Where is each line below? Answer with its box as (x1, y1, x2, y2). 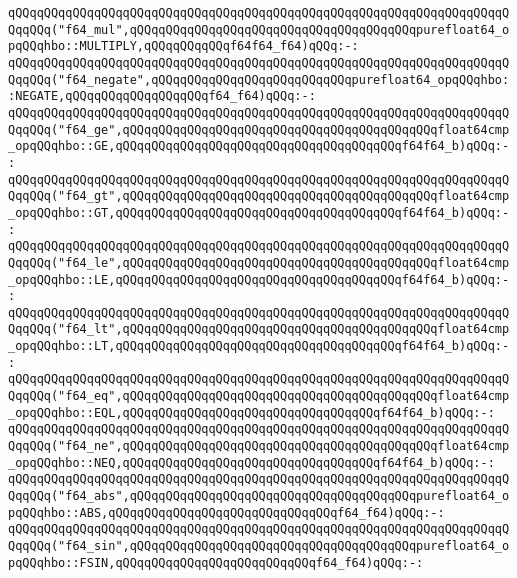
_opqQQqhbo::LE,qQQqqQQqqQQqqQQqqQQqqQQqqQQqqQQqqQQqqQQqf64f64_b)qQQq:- (8, 272, 510, 287)
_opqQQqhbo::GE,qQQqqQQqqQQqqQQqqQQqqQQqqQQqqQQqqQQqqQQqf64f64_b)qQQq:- (8, 139, 510, 154)
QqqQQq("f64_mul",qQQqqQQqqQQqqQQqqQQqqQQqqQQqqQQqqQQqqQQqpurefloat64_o (8, 22, 510, 37)
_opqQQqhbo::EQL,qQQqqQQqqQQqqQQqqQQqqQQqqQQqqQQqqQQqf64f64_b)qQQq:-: (8, 405, 495, 420)
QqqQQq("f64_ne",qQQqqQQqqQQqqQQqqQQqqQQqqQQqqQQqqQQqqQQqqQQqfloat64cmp (8, 439, 510, 454)
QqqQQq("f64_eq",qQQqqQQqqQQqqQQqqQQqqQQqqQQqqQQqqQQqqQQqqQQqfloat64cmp (8, 389, 510, 404)
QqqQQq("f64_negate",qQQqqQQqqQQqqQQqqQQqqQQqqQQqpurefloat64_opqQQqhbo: (8, 72, 510, 87)
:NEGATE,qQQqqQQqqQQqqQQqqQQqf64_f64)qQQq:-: (8, 89, 316, 104)
